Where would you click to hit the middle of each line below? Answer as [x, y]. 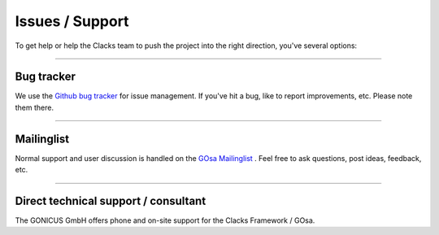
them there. [35, 107]
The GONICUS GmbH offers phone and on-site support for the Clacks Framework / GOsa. [165, 220]
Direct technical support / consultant [111, 200]
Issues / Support [72, 21]
